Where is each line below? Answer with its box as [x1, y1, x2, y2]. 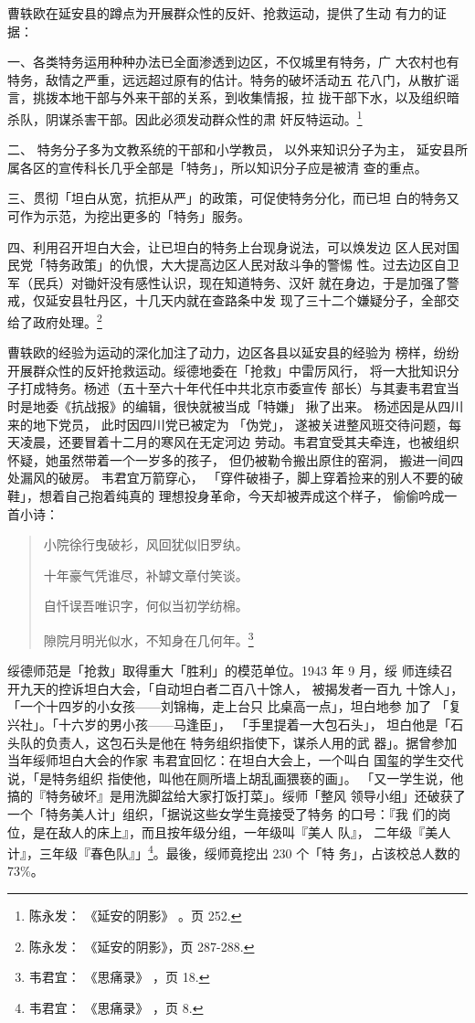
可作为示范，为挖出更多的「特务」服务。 [7, 207, 250, 225]
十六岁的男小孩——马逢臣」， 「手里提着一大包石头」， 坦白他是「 [58, 714, 451, 733]
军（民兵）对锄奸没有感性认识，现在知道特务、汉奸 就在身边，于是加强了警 [7, 272, 459, 292]
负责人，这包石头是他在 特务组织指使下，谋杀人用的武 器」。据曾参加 [45, 732, 458, 751]
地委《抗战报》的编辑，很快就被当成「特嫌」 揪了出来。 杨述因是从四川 [32, 397, 464, 415]
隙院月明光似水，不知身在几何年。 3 [43, 627, 254, 649]
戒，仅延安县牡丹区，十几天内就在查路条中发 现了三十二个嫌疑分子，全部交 [7, 291, 459, 310]
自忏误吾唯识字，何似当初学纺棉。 [43, 596, 248, 615]
